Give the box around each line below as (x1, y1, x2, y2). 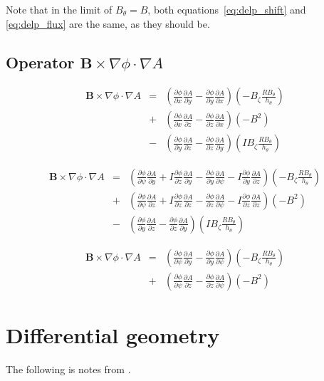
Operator (6, 51, 75, 73)
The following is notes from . (6, 361, 131, 376)
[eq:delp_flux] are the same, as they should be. (6, 16, 210, 31)
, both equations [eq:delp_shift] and (147, 2, 306, 16)
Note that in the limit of (6, 2, 113, 16)
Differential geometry (6, 320, 220, 349)
